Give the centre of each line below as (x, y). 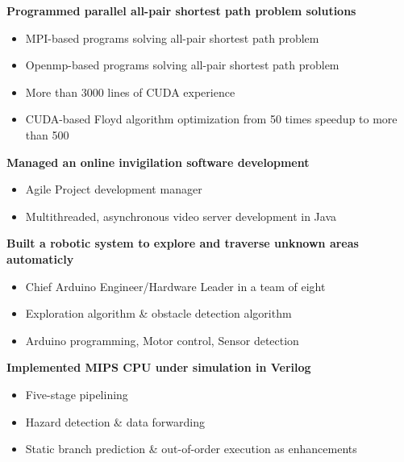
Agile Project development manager (114, 189)
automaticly (40, 258)
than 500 (47, 134)
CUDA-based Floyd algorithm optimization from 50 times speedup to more (211, 119)
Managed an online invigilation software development (158, 162)
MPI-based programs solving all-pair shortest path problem (172, 37)
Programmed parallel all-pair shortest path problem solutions (181, 10)
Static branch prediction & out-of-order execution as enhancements (191, 449)
